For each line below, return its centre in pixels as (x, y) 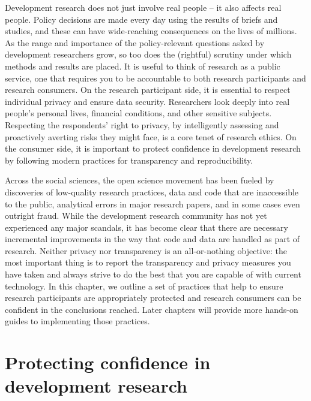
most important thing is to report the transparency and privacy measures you (148, 262)
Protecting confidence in (108, 362)
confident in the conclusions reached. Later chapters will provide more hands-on (152, 309)
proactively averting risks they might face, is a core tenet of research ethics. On (151, 136)
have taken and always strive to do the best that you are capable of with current (153, 274)
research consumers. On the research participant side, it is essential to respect (148, 90)
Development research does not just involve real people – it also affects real (143, 7)
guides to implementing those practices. (77, 321)
